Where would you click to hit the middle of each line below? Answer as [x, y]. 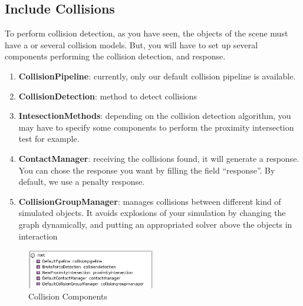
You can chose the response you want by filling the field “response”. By [147, 170]
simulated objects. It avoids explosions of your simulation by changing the [152, 213]
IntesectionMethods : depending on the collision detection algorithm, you [155, 116]
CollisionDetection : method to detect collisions [108, 96]
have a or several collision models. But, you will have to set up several [131, 44]
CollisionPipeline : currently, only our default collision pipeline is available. [157, 76]
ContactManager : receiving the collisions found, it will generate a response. [159, 158]
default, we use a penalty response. [82, 182]
